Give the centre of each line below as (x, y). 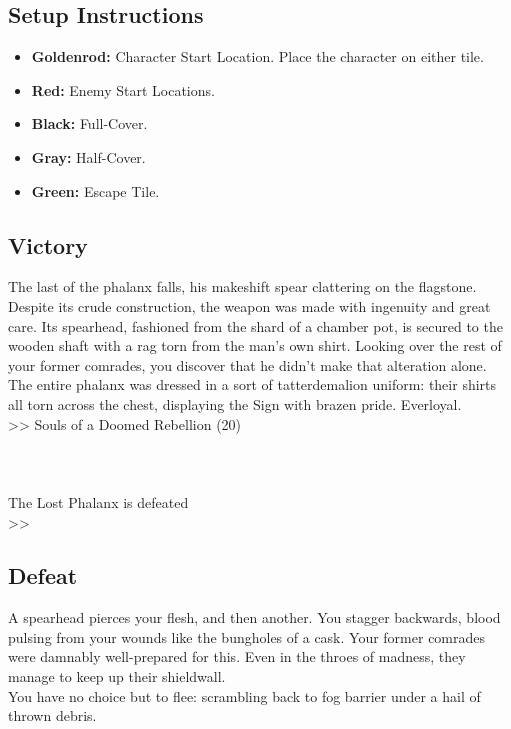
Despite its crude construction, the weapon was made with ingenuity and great (249, 305)
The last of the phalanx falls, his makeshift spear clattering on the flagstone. (242, 286)
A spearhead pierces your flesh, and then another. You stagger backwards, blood (254, 617)
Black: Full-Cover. (89, 123)
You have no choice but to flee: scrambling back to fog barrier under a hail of (244, 695)
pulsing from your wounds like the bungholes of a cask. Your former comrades (247, 636)
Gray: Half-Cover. (88, 156)
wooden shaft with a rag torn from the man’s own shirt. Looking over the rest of (255, 345)
